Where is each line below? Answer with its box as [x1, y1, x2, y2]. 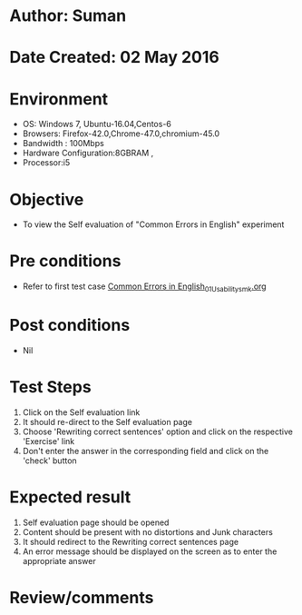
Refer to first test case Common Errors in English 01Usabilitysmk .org [22, 281, 267, 293]
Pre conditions [9, 251, 122, 272]
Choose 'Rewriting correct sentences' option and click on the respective [22, 426, 293, 437]
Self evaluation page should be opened [22, 517, 170, 528]
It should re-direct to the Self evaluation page [22, 416, 193, 427]
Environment [9, 88, 109, 109]
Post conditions [9, 315, 131, 336]
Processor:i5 [22, 157, 71, 168]
